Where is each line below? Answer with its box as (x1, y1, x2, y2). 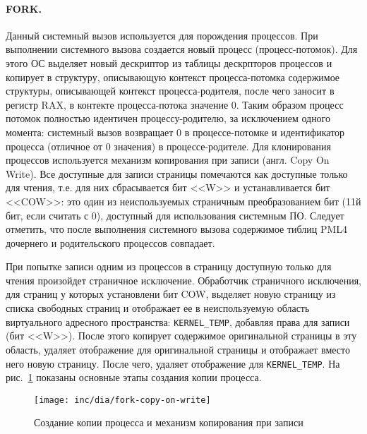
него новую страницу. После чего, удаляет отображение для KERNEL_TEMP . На (6, 356, 340, 370)
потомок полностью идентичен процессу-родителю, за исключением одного (6, 111, 331, 126)
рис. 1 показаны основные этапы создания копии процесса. (6, 370, 262, 385)
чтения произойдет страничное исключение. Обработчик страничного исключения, (6, 272, 361, 287)
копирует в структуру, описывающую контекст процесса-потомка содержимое (6, 69, 340, 84)
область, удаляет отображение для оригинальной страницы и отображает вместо (6, 342, 350, 356)
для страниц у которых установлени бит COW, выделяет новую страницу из (6, 287, 336, 301)
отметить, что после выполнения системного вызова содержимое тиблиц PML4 (6, 222, 348, 236)
